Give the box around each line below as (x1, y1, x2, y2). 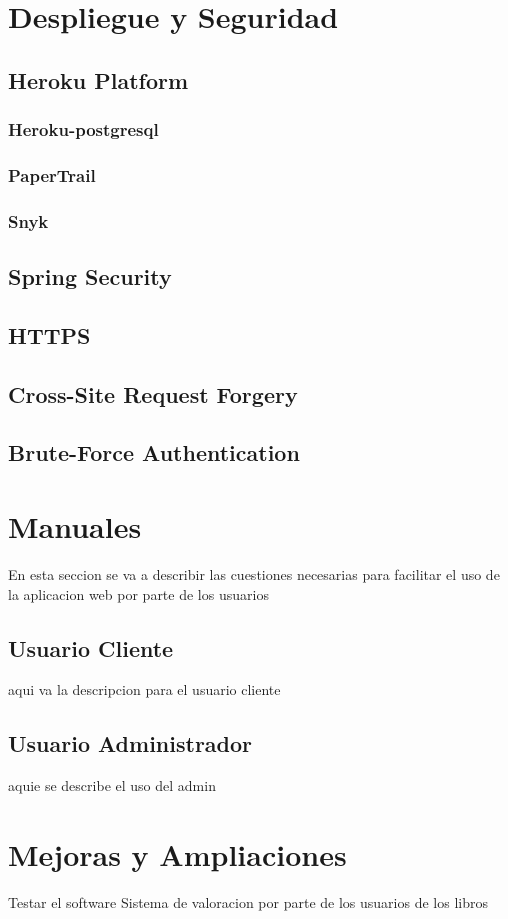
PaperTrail (8, 162, 96, 187)
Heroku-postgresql (8, 117, 159, 142)
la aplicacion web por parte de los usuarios (8, 583, 269, 604)
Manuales (8, 506, 142, 546)
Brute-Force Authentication (8, 437, 300, 468)
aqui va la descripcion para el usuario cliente (8, 679, 281, 700)
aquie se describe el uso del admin (8, 775, 216, 796)
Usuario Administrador (8, 728, 253, 759)
